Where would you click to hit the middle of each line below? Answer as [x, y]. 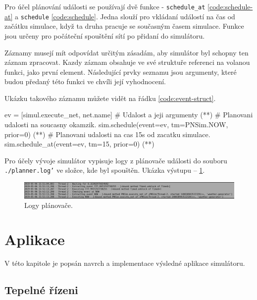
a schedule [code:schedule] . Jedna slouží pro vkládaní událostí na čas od [125, 16]
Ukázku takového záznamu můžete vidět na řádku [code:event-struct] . [110, 98]
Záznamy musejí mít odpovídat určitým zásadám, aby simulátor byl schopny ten [127, 52]
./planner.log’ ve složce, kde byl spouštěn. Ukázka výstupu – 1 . [105, 170]
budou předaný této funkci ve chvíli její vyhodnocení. [85, 81]
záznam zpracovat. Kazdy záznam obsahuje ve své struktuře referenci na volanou [127, 62]
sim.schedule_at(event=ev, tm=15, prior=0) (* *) [79, 144]
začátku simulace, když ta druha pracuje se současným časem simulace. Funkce [124, 26]
